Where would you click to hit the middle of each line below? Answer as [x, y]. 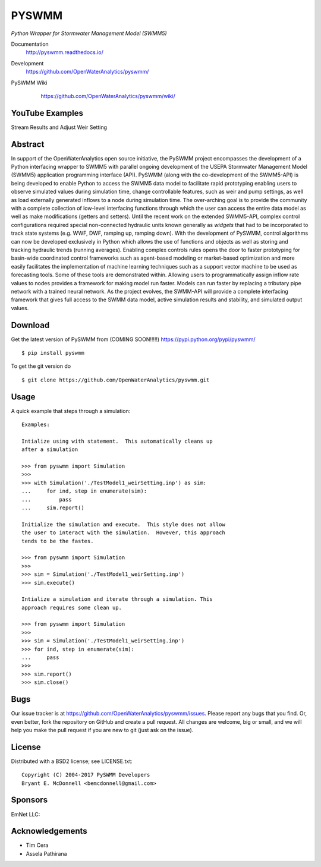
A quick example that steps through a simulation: [71, 411]
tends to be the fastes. [58, 541]
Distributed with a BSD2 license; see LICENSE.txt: [72, 761]
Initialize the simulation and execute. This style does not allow [123, 524]
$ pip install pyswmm [53, 353]
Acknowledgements [49, 831]
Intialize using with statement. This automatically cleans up [117, 441]
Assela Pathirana [47, 853]
